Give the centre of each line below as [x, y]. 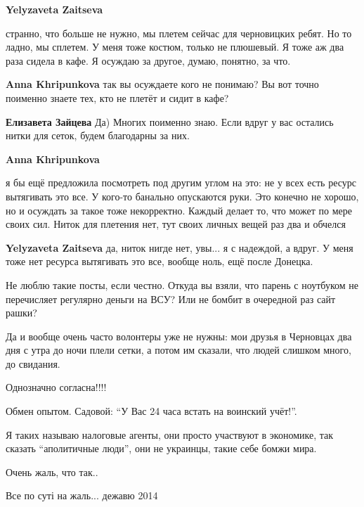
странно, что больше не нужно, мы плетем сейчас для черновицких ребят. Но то [179, 33]
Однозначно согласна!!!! [56, 387]
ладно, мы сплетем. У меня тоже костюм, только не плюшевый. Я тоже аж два [175, 47]
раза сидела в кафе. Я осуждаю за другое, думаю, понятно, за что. [148, 60]
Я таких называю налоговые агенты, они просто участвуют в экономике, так [170, 434]
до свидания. [33, 363]
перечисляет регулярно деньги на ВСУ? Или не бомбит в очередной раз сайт [171, 299]
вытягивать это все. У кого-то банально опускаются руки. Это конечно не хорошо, [182, 196]
